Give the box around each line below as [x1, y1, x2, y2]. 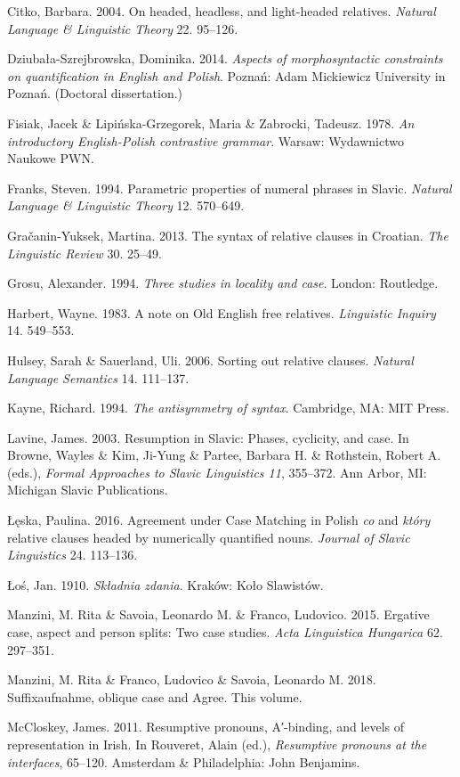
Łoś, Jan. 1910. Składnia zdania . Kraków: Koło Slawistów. [7, 575, 324, 593]
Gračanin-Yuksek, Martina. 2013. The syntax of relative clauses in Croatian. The [7, 225, 448, 244]
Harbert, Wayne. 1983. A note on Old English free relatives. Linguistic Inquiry [7, 303, 436, 322]
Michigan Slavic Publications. [7, 480, 168, 499]
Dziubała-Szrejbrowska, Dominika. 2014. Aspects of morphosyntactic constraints [7, 49, 443, 68]
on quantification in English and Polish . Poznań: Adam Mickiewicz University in [7, 66, 446, 85]
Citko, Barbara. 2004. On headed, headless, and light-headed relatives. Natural [7, 2, 436, 20]
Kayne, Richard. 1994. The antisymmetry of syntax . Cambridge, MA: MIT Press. [7, 398, 450, 417]
